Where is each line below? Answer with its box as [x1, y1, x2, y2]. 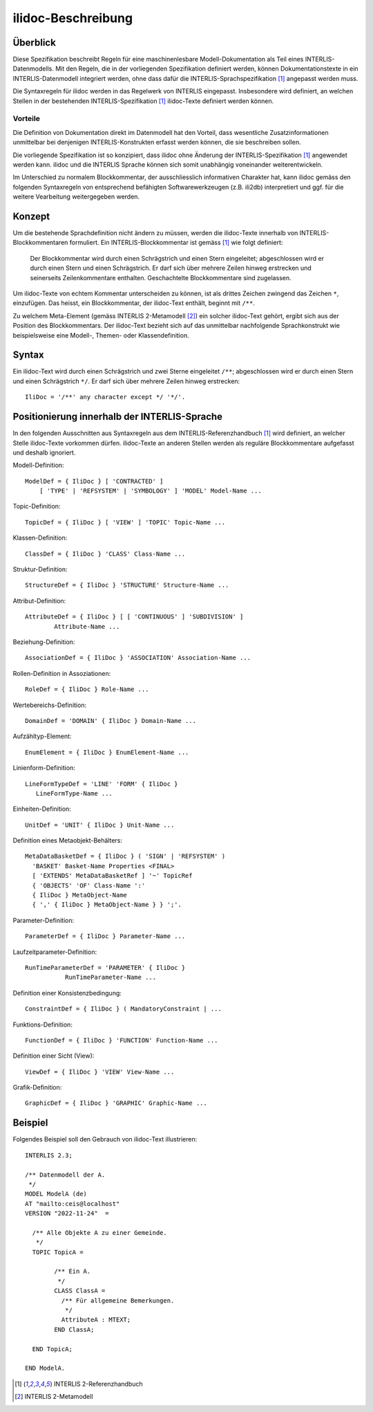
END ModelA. [25, 1364, 66, 1373]
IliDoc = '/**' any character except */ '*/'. [25, 393, 186, 401]
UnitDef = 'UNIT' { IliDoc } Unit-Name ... [25, 820, 175, 829]
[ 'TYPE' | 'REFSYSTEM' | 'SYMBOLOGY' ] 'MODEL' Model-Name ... [39, 487, 262, 495]
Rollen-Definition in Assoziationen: [12, 669, 111, 677]
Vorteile [12, 114, 41, 124]
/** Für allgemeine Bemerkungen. [61, 1296, 175, 1304]
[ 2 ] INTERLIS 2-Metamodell [15, 1393, 93, 1401]
